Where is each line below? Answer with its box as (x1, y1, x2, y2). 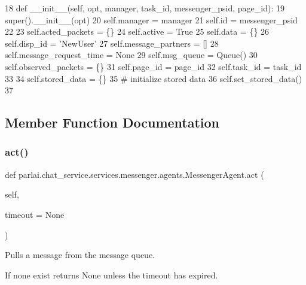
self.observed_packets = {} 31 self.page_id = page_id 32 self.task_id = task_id (5, 60, 302, 72)
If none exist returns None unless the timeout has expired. (5, 268, 218, 281)
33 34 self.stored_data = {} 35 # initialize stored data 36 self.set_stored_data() (5, 72, 302, 84)
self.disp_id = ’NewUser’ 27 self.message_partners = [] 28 (5, 37, 219, 49)
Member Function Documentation (5, 113, 220, 132)
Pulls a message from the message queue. (5, 248, 155, 261)
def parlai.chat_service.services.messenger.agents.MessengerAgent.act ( (5, 168, 264, 180)
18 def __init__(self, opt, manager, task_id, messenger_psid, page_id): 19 (5, 2, 284, 14)
